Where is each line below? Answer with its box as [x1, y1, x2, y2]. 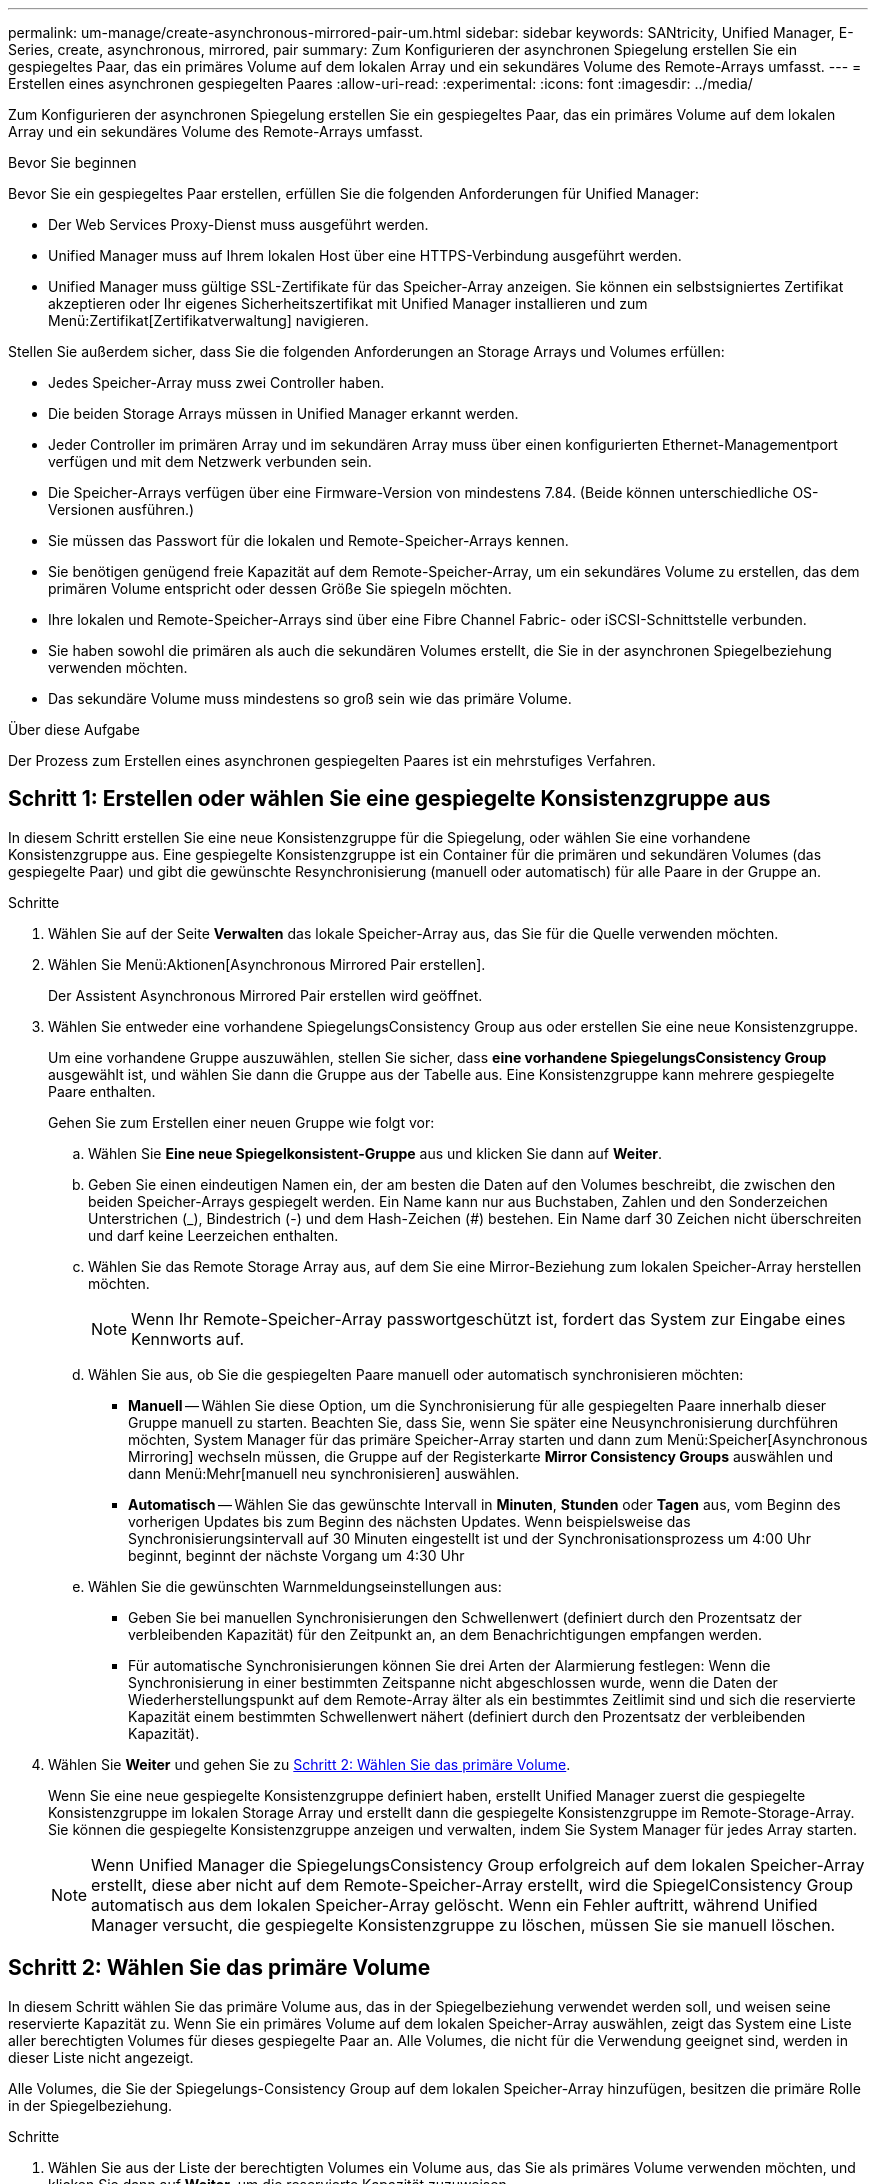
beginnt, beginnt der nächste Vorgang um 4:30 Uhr [128, 1546, 465, 1564]
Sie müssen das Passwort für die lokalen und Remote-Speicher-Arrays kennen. [48, 532, 569, 549]
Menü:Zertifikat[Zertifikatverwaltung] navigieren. [48, 312, 369, 329]
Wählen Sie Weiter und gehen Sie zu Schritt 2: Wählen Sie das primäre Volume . [48, 1755, 571, 1773]
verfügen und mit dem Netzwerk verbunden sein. [48, 453, 372, 470]
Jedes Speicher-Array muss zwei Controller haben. [48, 374, 385, 391]
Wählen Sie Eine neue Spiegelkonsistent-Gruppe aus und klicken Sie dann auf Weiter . [88, 1144, 663, 1162]
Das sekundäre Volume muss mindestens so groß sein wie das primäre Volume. [48, 690, 572, 707]
